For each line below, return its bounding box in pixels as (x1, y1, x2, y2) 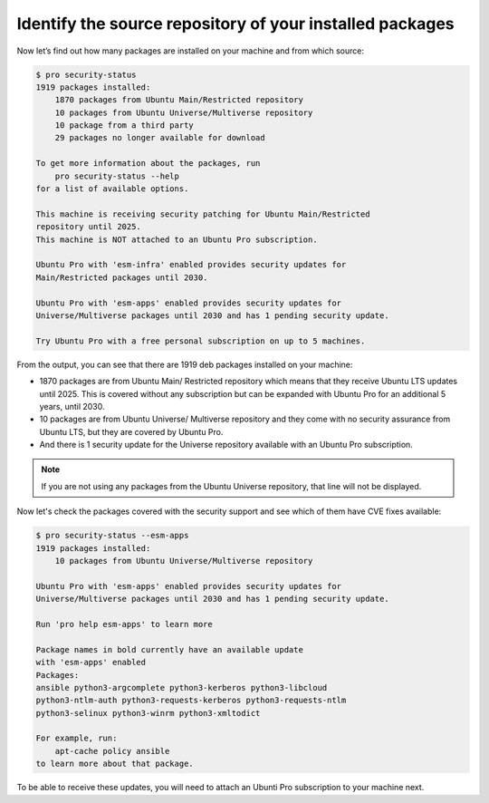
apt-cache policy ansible (54, 746, 170, 756)
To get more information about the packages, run (35, 159, 261, 169)
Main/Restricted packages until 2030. (35, 272, 208, 283)
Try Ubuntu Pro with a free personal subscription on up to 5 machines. (35, 335, 366, 346)
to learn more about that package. (35, 759, 194, 769)
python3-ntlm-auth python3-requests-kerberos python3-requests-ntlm (35, 695, 347, 706)
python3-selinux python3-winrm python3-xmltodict (35, 708, 261, 718)
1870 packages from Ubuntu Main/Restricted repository (54, 95, 303, 105)
